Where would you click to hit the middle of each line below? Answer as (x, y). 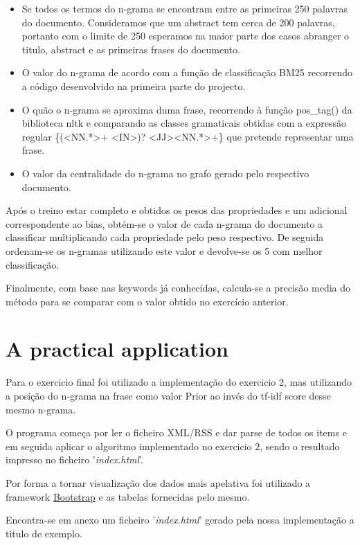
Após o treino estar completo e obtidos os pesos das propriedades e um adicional (177, 210)
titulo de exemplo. (44, 533)
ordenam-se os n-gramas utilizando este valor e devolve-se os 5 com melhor (164, 250)
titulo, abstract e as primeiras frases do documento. (131, 49)
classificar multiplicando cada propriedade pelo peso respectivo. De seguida (165, 237)
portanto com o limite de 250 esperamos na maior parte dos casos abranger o (186, 36)
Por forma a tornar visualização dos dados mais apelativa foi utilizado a (158, 482)
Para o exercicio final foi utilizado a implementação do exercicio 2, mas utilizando (179, 382)
